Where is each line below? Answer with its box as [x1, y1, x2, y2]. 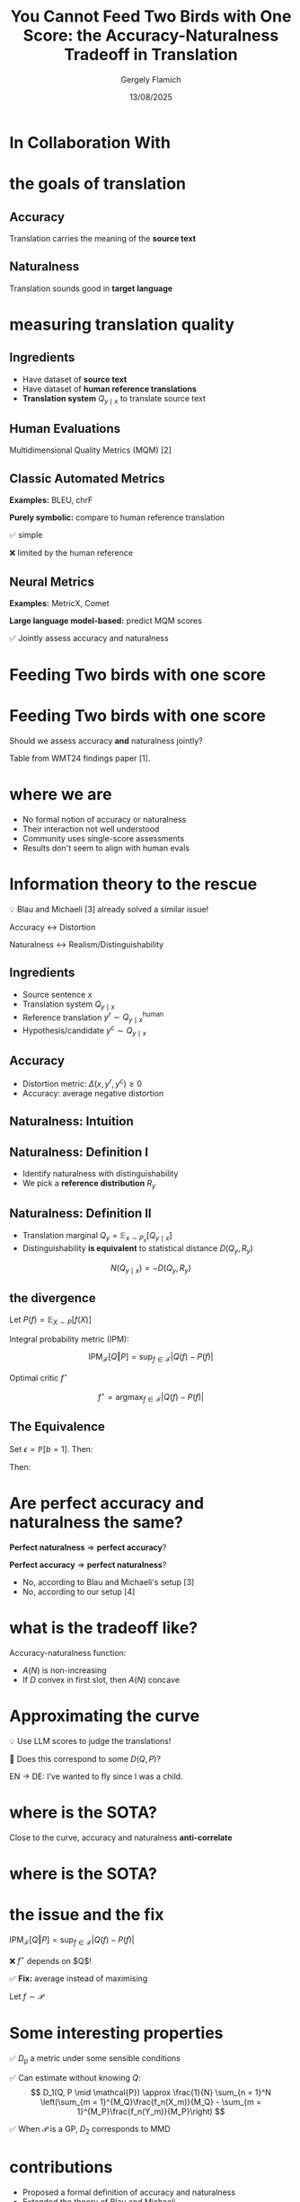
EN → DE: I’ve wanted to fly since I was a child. [9, 1771, 183, 1782]
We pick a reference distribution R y [22, 1178, 156, 1191]
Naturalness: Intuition [9, 1114, 134, 1129]
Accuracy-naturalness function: [9, 1647, 127, 1658]
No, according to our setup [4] [22, 1586, 136, 1597]
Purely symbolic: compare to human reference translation [9, 512, 225, 523]
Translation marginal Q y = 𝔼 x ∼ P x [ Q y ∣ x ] [22, 1229, 172, 1244]
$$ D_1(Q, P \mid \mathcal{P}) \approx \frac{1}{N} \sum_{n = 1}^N [30, 2086, 272, 2098]
